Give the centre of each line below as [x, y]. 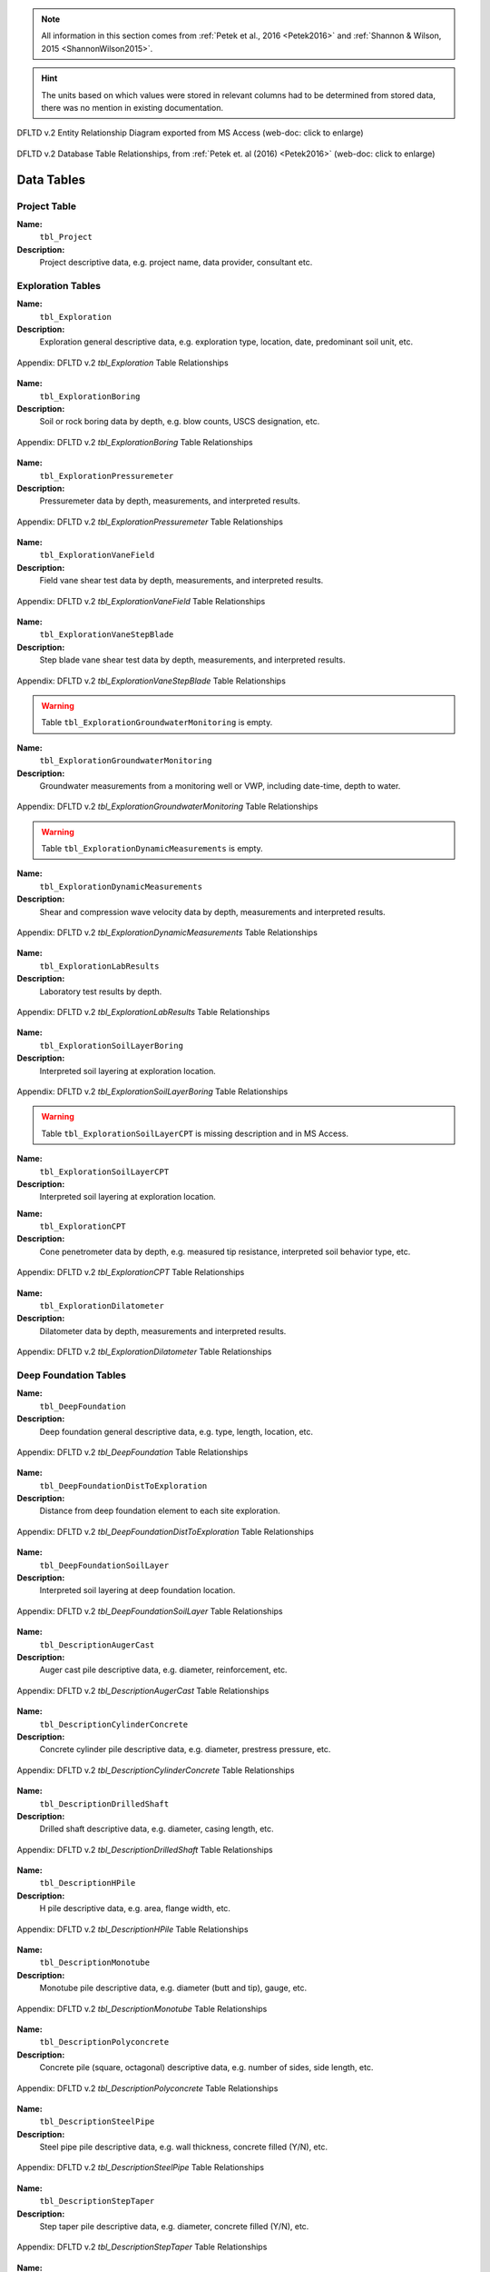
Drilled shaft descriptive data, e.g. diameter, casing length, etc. [157, 1829]
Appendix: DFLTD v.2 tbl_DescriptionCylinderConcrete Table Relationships [156, 1770]
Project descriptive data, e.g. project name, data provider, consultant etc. [176, 263]
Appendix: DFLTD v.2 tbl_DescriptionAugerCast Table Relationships [143, 1690]
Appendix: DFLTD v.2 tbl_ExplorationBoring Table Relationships [135, 442]
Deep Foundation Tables [72, 1375]
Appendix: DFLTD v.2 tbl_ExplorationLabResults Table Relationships [143, 1012]
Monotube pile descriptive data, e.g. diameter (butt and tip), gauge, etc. [173, 1988]
